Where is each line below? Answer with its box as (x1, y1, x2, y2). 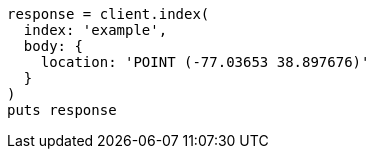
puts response (7, 102, 117, 118)
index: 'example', (23, 22, 168, 38)
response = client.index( (7, 6, 210, 22)
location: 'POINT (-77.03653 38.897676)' (40, 54, 370, 70)
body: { (23, 38, 83, 54)
